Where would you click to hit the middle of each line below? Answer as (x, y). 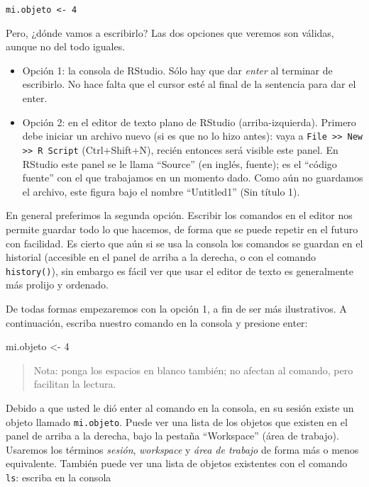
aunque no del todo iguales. (66, 46)
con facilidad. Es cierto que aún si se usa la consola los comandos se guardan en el (184, 243)
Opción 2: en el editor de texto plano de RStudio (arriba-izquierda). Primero (189, 122)
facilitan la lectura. (75, 384)
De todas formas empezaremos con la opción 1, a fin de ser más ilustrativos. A (176, 308)
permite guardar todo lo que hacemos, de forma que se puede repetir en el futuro (182, 229)
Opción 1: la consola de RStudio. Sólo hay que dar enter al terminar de (177, 70)
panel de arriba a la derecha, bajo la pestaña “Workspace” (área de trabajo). (172, 436)
